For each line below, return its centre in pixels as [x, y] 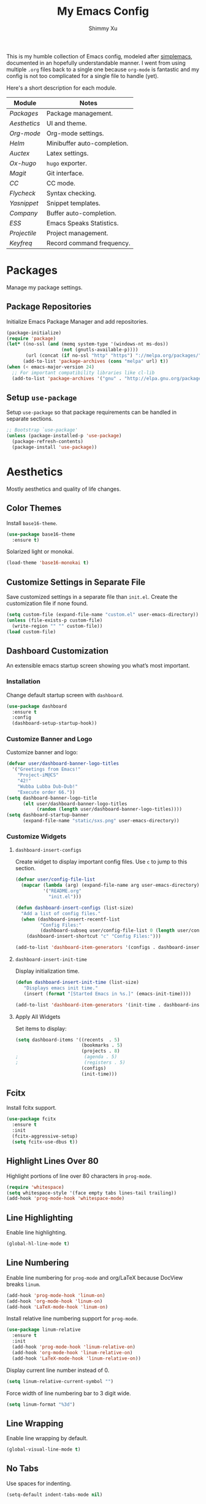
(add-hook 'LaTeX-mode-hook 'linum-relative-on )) [76, 1358]
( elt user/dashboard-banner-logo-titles [75, 804]
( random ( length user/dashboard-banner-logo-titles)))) [109, 809]
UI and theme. [67, 123]
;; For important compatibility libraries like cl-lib [83, 373]
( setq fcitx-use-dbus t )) [45, 1142]
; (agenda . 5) [66, 1057]
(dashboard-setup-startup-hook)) [55, 723]
